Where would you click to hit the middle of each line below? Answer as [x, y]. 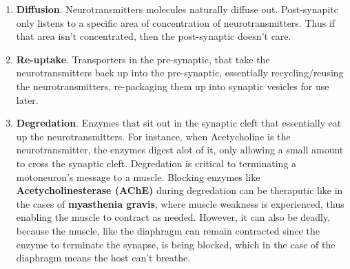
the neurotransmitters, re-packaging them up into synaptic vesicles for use [173, 86]
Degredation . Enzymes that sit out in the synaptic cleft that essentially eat [179, 123]
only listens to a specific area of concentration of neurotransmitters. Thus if [176, 22]
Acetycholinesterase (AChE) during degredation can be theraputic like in [179, 190]
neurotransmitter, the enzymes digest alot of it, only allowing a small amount [180, 150]
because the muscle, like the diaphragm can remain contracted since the [168, 230]
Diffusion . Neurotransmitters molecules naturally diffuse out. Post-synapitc [177, 9]
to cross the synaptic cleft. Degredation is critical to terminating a [156, 163]
